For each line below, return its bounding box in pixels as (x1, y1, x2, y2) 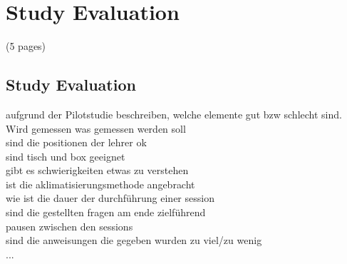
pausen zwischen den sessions (6, 218, 133, 233)
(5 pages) (6, 39, 46, 54)
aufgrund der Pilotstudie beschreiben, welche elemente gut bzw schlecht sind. (6, 106, 342, 121)
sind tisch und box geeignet (6, 148, 125, 163)
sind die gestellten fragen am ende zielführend (6, 205, 206, 220)
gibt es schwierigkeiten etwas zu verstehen (6, 163, 189, 178)
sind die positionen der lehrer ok (6, 135, 147, 150)
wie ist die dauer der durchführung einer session (6, 191, 214, 205)
